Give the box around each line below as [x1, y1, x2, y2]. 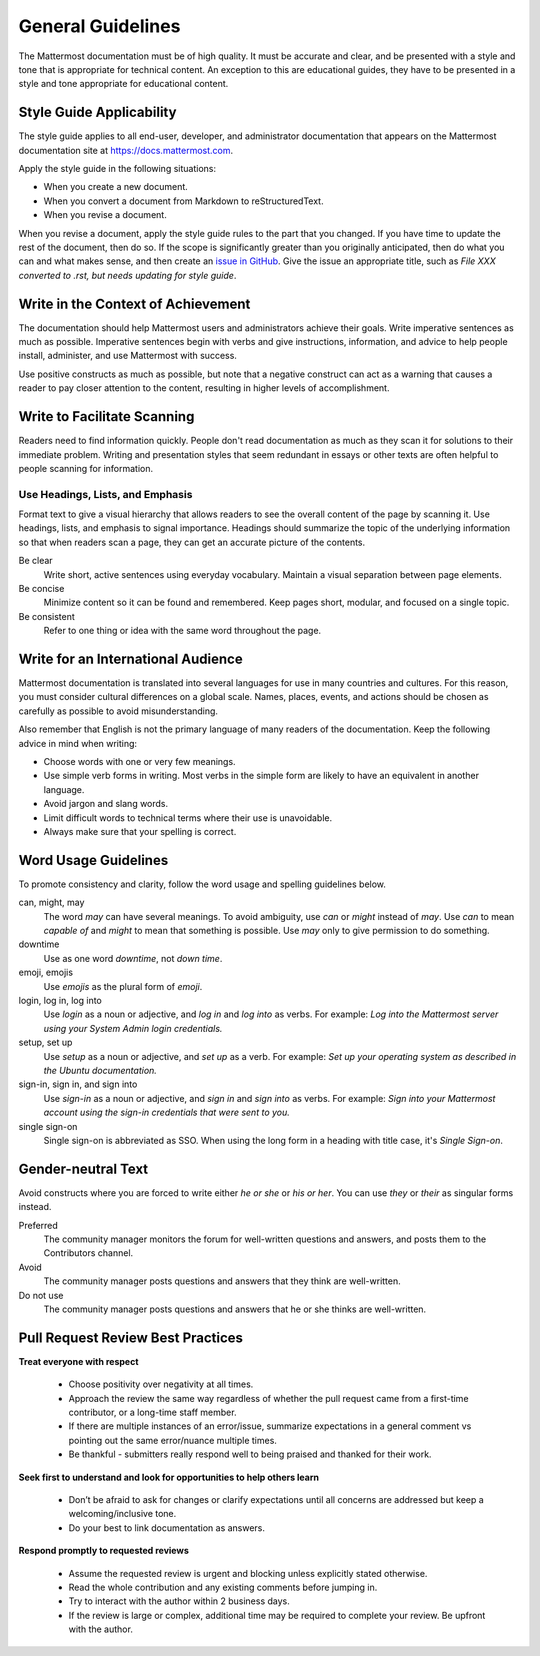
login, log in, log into [18, 995, 102, 1007]
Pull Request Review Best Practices [18, 1329, 244, 1346]
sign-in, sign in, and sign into [18, 1078, 138, 1090]
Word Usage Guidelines [18, 851, 169, 869]
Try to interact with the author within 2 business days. [68, 1595, 290, 1607]
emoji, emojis [18, 966, 74, 979]
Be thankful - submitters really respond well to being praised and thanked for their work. [68, 1448, 432, 1460]
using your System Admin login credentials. [43, 1022, 223, 1034]
